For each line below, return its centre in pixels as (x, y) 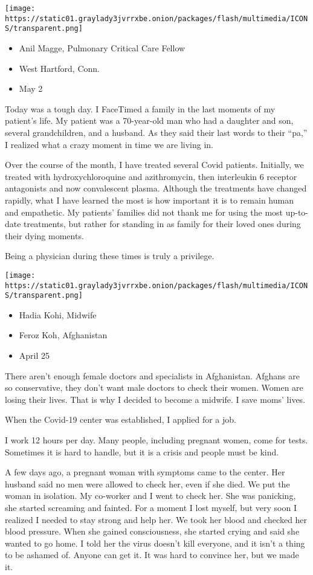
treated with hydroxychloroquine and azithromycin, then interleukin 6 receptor (151, 176)
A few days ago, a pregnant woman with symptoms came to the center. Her (145, 472)
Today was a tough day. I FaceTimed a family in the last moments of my (140, 108)
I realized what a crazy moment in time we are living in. (109, 144)
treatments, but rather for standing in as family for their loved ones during (162, 224)
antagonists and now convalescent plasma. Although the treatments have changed (156, 188)
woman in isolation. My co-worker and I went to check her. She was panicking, (150, 496)
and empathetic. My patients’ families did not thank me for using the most (144, 212)
